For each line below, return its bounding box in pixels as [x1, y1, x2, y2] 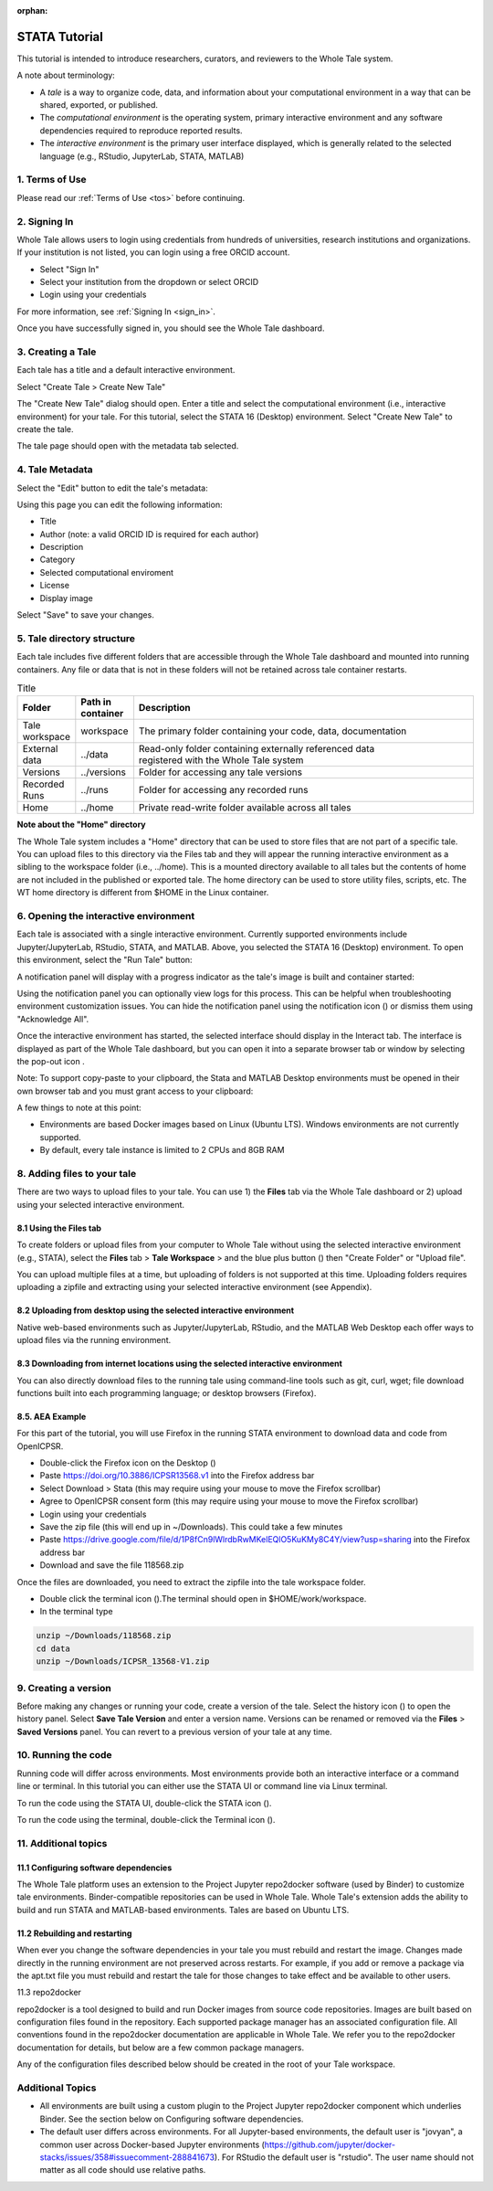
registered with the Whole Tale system [138, 754, 304, 767]
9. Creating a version [16, 1681, 111, 1694]
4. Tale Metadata [16, 463, 93, 476]
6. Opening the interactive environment [16, 910, 195, 923]
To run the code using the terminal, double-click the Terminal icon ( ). [16, 1814, 276, 1825]
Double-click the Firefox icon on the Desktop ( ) [39, 1457, 216, 1468]
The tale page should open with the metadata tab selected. [16, 440, 239, 451]
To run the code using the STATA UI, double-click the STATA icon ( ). [16, 1797, 272, 1808]
